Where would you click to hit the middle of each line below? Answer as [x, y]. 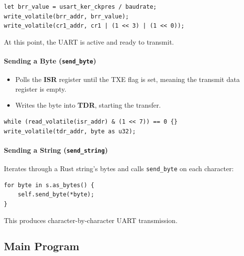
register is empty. [41, 88]
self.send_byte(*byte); [56, 195]
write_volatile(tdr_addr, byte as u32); [70, 131]
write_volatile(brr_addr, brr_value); [66, 16]
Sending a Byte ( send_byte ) [50, 60]
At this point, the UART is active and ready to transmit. [89, 41]
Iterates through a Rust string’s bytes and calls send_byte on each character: [119, 168]
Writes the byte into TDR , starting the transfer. [88, 105]
